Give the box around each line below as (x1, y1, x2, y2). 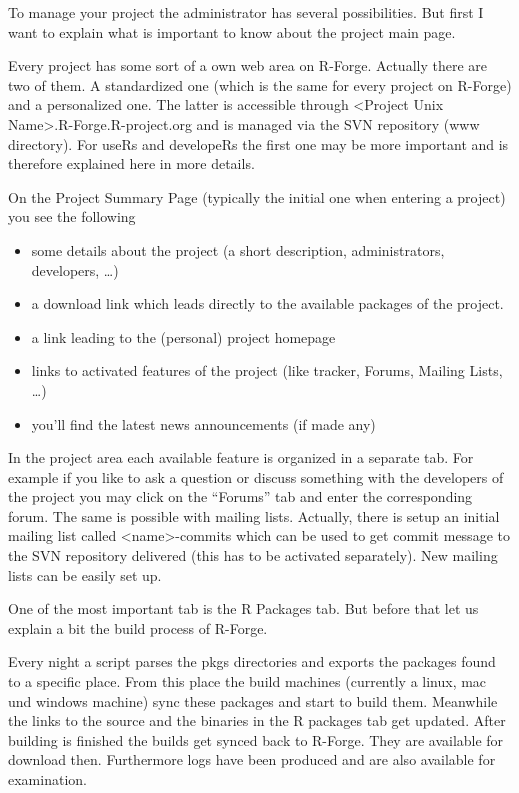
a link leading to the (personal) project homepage (31, 326, 336, 347)
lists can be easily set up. (8, 564, 162, 585)
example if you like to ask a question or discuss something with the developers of (8, 466, 504, 487)
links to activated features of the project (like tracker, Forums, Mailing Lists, (31, 360, 503, 381)
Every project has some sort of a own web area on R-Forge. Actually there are (8, 55, 487, 76)
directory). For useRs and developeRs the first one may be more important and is (8, 133, 509, 154)
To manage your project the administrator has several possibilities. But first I (8, 2, 484, 22)
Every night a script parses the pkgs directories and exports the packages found (8, 651, 496, 672)
